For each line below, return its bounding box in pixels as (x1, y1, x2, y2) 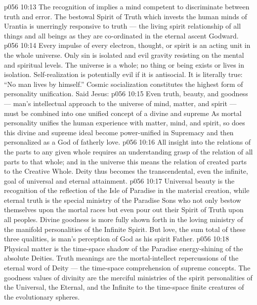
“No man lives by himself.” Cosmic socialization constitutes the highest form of (4, 78, 243, 89)
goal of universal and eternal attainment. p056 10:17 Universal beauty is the (4, 175, 235, 186)
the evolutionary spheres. (4, 291, 80, 302)
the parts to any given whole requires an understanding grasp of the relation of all (4, 146, 253, 156)
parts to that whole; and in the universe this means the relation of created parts (4, 156, 247, 166)
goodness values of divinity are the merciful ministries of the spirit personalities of (4, 272, 253, 282)
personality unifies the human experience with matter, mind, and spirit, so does (4, 117, 245, 128)
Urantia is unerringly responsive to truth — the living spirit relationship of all (4, 21, 241, 31)
